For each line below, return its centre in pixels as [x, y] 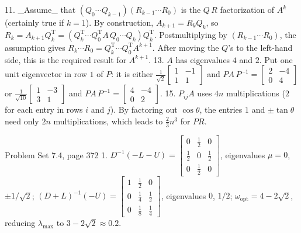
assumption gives [35, 47]
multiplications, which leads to [108, 121]
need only [22, 121]
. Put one [276, 59]
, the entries [221, 109]
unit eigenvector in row [46, 74]
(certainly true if [34, 22]
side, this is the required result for [66, 59]
